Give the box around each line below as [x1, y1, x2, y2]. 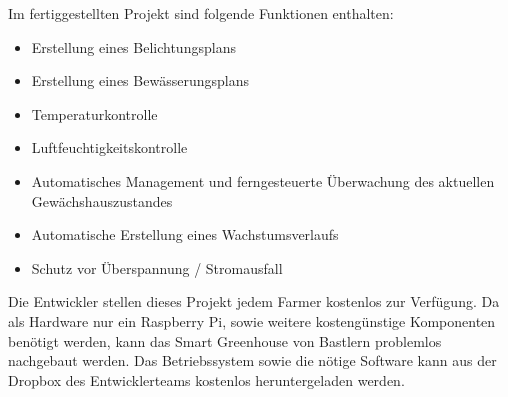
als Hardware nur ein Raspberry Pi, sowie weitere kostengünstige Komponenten [8, 310, 496, 331]
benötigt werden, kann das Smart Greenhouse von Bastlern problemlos [8, 330, 442, 351]
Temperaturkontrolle [31, 103, 158, 124]
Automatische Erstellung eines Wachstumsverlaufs [31, 224, 339, 245]
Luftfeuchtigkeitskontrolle [31, 137, 188, 158]
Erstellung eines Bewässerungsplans [31, 70, 249, 91]
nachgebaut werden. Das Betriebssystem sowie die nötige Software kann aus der [8, 350, 497, 371]
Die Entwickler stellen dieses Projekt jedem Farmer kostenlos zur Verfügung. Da [8, 291, 500, 312]
